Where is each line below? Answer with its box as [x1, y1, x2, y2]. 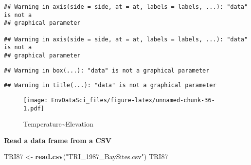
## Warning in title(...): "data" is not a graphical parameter [4, 82, 216, 89]
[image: [23, 96, 48, 104]
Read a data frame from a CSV [4, 135, 111, 145]
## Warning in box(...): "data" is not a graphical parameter [4, 67, 210, 74]
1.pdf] [23, 105, 44, 112]
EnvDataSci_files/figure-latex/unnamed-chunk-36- [51, 96, 215, 104]
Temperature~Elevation [23, 119, 93, 129]
